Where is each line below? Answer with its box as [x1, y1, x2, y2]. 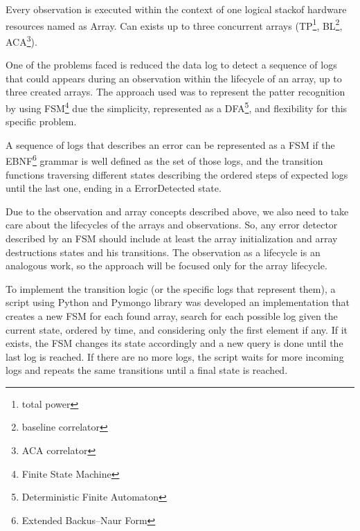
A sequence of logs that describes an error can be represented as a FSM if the [6, 137, 335, 152]
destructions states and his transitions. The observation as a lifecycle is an [6, 244, 321, 259]
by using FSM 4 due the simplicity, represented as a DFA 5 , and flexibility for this [6, 98, 348, 115]
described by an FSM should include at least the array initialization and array [6, 231, 338, 245]
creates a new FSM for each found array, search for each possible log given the [6, 308, 338, 323]
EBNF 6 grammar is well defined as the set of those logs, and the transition [6, 152, 323, 168]
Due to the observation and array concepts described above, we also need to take [6, 204, 349, 218]
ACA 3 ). [6, 32, 37, 48]
